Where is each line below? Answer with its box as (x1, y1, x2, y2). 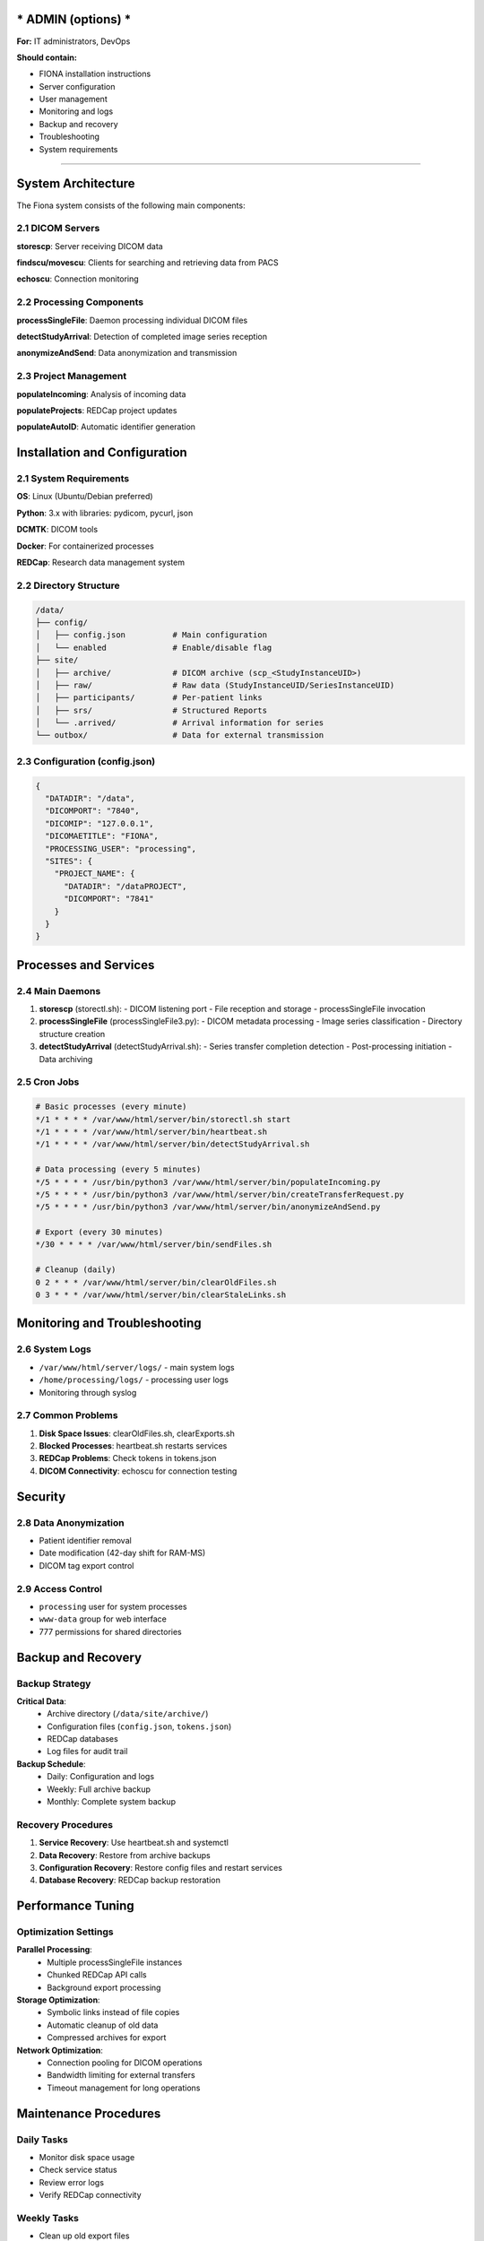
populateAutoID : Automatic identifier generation (16, 421, 196, 432)
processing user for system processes (39, 1601, 187, 1612)
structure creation (39, 1028, 106, 1039)
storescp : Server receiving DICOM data (16, 240, 163, 251)
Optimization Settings (16, 1925, 114, 1938)
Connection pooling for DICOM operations (47, 2057, 203, 2068)
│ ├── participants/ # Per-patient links (35, 693, 264, 703)
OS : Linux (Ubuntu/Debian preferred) (16, 491, 153, 502)
